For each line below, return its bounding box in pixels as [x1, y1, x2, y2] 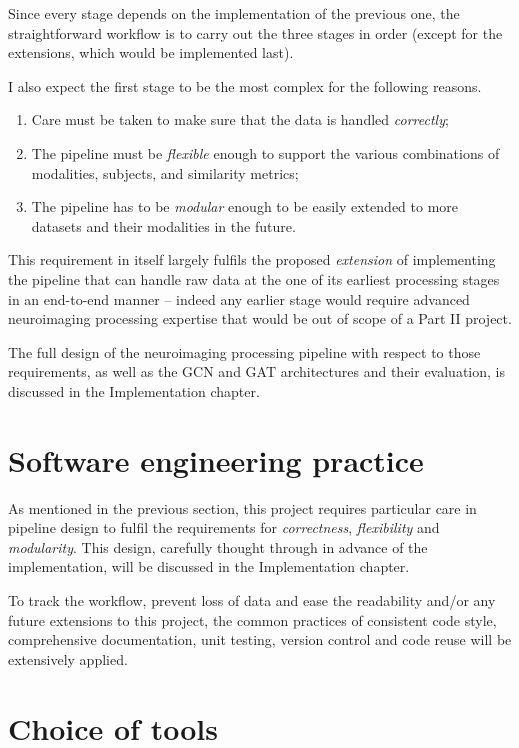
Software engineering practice [8, 439, 424, 480]
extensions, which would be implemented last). [8, 42, 294, 63]
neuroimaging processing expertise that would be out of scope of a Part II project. [8, 308, 512, 329]
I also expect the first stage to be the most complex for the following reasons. [8, 75, 482, 96]
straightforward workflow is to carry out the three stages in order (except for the [8, 22, 503, 43]
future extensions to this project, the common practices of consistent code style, [8, 609, 497, 630]
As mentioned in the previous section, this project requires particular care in [8, 497, 477, 518]
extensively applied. [8, 648, 128, 669]
